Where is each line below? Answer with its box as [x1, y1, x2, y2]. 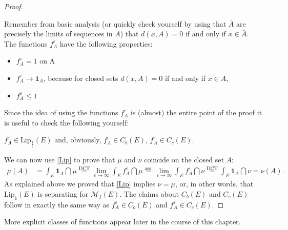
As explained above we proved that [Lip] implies [4, 178, 156, 189]
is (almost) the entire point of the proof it [130, 107, 262, 118]
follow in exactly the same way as [4, 199, 110, 210]
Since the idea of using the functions [4, 107, 118, 118]
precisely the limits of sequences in [4, 28, 113, 39]
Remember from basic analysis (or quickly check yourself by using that [4, 18, 227, 29]
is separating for [37, 188, 89, 199]
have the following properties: [59, 38, 153, 49]
